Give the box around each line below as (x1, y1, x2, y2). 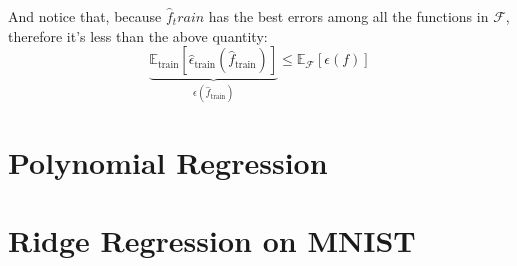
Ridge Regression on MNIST (8, 220, 416, 261)
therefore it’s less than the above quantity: (8, 25, 268, 46)
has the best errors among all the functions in (208, 6, 489, 26)
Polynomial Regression (8, 141, 328, 182)
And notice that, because (8, 6, 162, 26)
